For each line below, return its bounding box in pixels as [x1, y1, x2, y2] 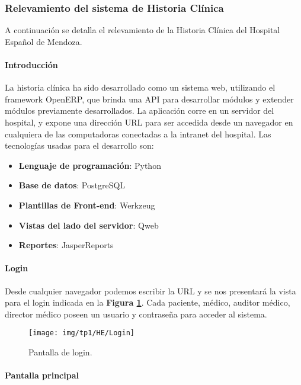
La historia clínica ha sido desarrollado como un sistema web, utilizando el [5, 81, 276, 94]
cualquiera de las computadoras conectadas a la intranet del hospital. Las [5, 127, 271, 140]
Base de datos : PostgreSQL [18, 179, 126, 191]
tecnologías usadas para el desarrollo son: [5, 139, 154, 152]
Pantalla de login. [28, 345, 92, 358]
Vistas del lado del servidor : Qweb [18, 219, 159, 231]
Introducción [5, 59, 58, 70]
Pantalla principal [5, 369, 79, 381]
